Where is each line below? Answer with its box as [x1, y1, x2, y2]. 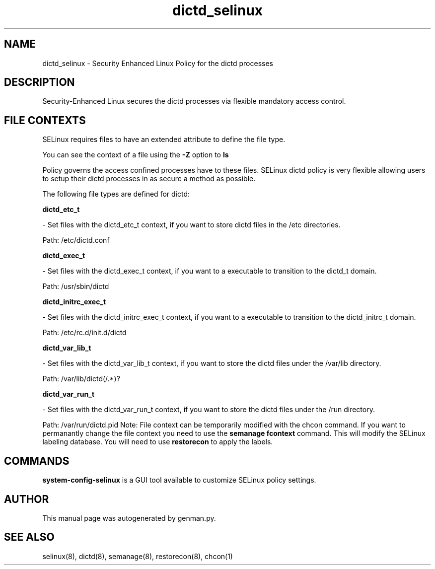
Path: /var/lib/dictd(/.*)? [42, 374, 120, 383]
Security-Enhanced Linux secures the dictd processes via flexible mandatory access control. [42, 97, 346, 106]
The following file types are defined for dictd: [42, 190, 190, 199]
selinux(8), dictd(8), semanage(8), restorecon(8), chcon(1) [42, 552, 233, 561]
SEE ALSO [4, 531, 55, 544]
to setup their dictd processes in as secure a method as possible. [42, 174, 256, 183]
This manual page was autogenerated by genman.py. [42, 513, 216, 522]
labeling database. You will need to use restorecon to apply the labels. [42, 437, 273, 446]
